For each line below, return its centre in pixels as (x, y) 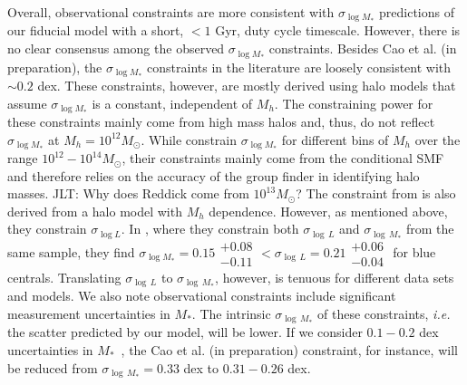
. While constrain (189, 139)
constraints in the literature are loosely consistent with (299, 67)
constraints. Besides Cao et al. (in (363, 48)
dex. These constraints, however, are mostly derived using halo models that (247, 85)
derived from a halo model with (95, 211)
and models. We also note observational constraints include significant (202, 296)
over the (438, 139)
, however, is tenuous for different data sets (335, 277)
